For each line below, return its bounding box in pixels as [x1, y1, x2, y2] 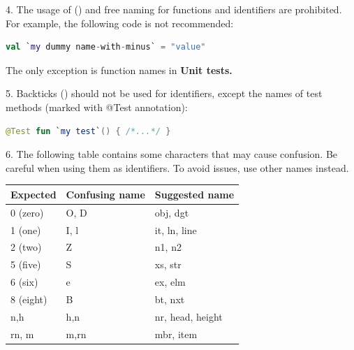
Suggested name [154, 187, 235, 201]
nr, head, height [154, 309, 223, 323]
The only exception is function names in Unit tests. [6, 62, 233, 77]
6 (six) [10, 275, 38, 289]
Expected [10, 187, 57, 201]
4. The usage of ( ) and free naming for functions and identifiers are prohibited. [6, 2, 342, 16]
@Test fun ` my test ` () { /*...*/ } [6, 126, 171, 136]
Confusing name [66, 187, 145, 201]
